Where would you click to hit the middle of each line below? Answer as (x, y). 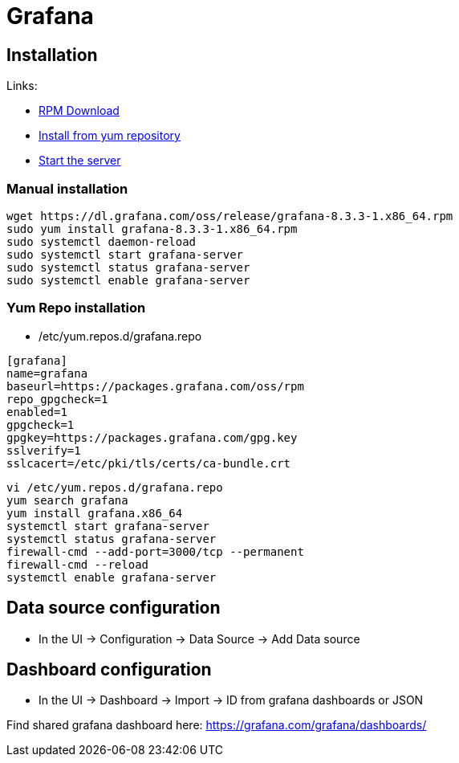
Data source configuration (114, 608)
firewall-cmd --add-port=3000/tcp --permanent (155, 551)
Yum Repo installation (76, 308)
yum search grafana (67, 500)
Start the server (80, 161)
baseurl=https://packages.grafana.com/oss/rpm (155, 386)
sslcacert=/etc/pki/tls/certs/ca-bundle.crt (149, 463)
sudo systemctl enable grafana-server (128, 280)
